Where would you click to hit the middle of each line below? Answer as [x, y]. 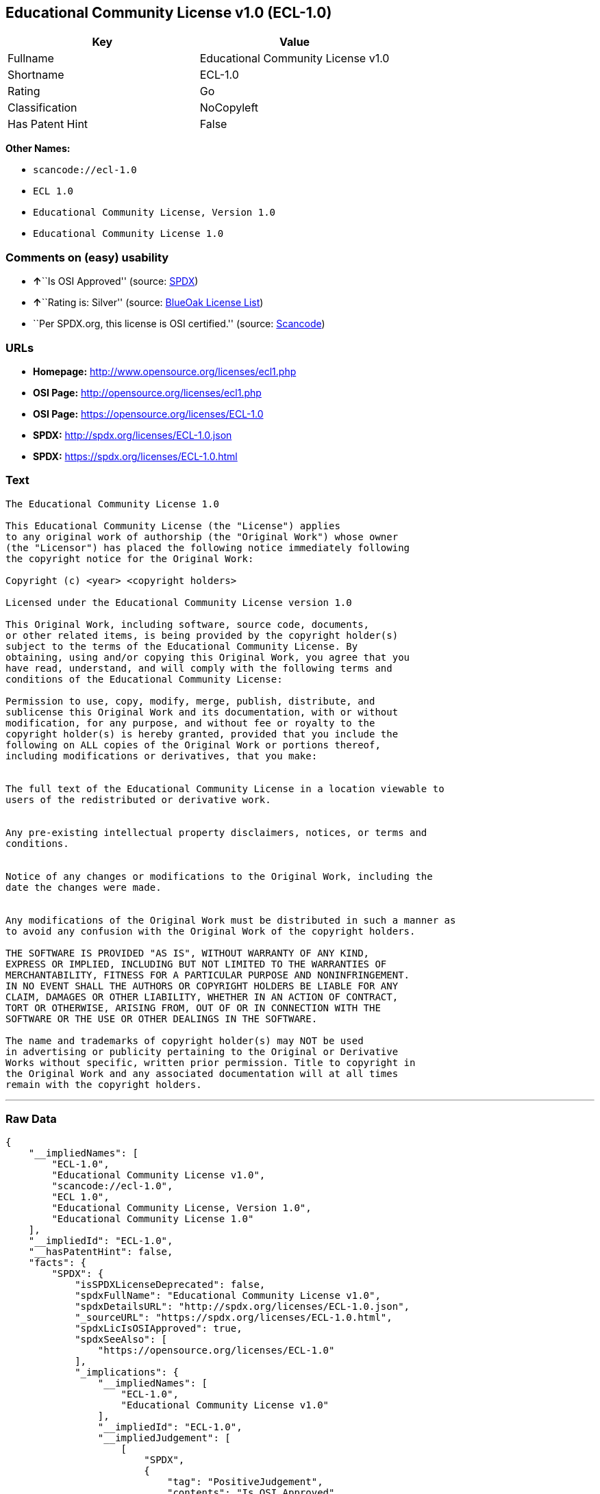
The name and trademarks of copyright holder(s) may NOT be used [185, 1040]
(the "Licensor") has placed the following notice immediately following [208, 547]
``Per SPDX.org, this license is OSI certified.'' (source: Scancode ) [179, 324]
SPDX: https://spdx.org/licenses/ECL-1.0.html [135, 456]
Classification [42, 108]
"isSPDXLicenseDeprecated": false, [170, 1285]
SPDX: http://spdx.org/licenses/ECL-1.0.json [133, 435]
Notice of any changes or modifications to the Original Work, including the [219, 876]
